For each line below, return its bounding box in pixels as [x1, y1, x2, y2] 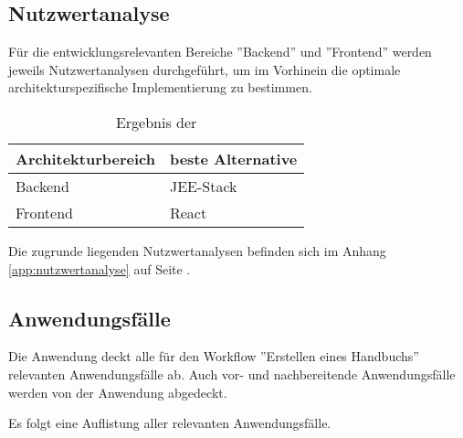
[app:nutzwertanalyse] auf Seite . [8, 259, 191, 278]
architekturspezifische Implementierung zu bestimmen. [8, 78, 312, 97]
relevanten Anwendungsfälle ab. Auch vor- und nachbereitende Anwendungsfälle [8, 364, 456, 383]
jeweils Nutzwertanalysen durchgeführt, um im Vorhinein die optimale [8, 59, 401, 79]
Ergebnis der [115, 111, 197, 133]
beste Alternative [169, 147, 298, 169]
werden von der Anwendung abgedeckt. [8, 382, 227, 401]
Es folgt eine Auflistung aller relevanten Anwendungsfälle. [8, 413, 331, 433]
